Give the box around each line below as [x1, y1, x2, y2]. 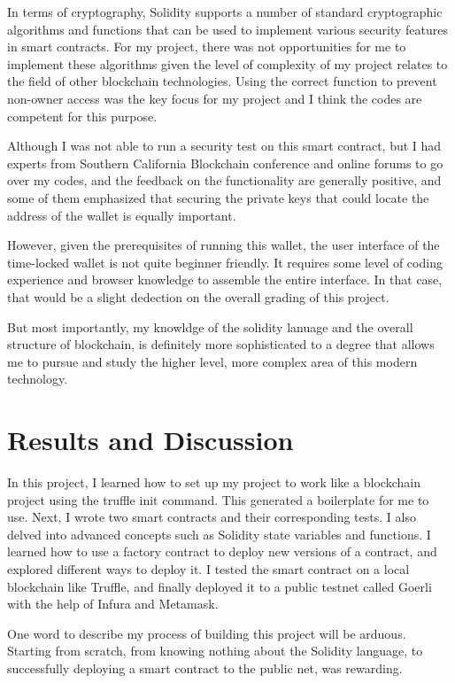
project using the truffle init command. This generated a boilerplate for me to [7, 490, 429, 508]
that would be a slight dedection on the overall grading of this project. [7, 287, 389, 306]
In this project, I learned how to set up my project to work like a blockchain [7, 473, 420, 491]
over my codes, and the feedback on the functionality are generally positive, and [7, 171, 442, 190]
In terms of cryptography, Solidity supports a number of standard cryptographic [7, 3, 443, 20]
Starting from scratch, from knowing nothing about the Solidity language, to [7, 641, 423, 660]
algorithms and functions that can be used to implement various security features [7, 19, 449, 38]
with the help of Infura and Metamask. [7, 594, 219, 613]
